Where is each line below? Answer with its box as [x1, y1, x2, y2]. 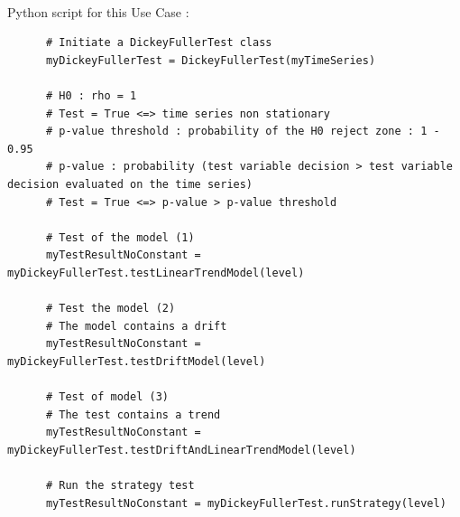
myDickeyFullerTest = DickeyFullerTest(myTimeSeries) [45, 53, 376, 67]
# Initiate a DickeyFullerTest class [45, 36, 272, 50]
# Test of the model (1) [45, 230, 195, 244]
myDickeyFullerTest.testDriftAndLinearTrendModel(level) [7, 443, 356, 456]
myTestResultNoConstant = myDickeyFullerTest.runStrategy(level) [45, 496, 446, 510]
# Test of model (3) [45, 390, 169, 404]
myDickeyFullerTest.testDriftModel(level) [7, 354, 266, 368]
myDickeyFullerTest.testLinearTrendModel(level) [7, 266, 305, 279]
